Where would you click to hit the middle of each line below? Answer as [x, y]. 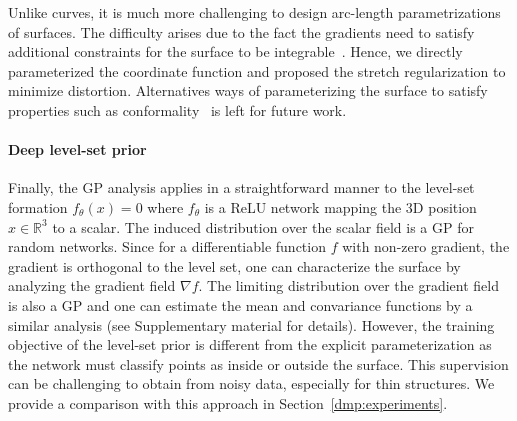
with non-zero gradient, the [426, 246]
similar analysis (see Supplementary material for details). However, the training [251, 324]
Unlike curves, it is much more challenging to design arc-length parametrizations [254, 12]
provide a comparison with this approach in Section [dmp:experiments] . [228, 402]
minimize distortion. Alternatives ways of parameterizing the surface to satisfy [248, 90]
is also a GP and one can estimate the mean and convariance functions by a [240, 304]
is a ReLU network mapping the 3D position [340, 206]
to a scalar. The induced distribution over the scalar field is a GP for [263, 226]
